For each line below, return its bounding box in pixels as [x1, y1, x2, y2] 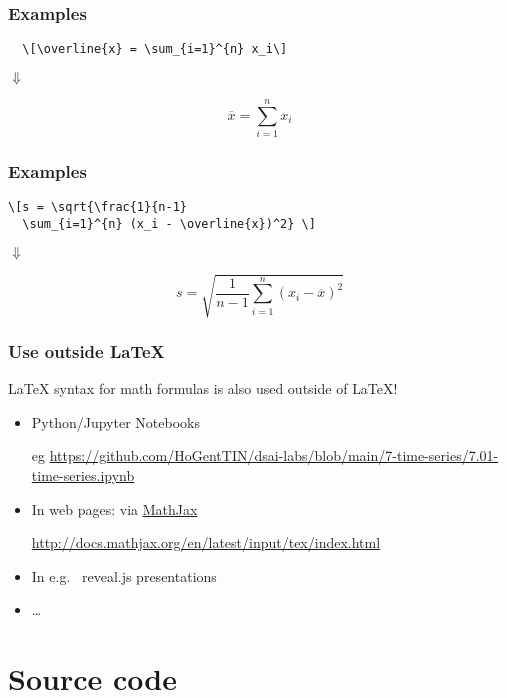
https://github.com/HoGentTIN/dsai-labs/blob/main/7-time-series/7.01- [49, 445, 499, 466]
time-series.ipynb [31, 465, 135, 486]
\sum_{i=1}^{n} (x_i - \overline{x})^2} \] [22, 216, 316, 231]
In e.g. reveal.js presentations [31, 565, 217, 586]
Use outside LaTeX [8, 339, 165, 363]
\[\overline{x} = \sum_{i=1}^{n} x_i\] [22, 42, 288, 57]
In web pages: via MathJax [31, 498, 198, 519]
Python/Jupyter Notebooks [31, 411, 200, 432]
